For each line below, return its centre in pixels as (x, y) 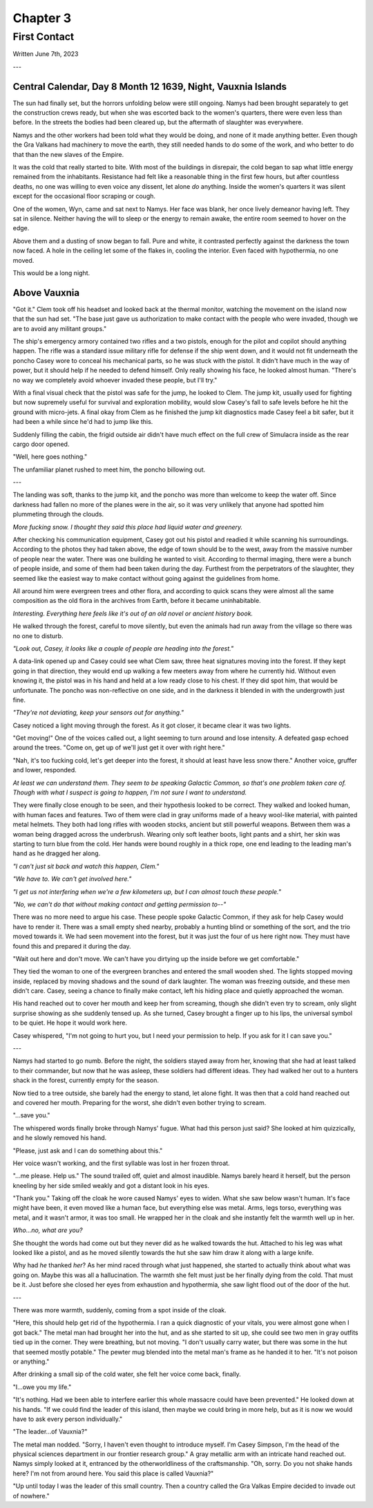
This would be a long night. (51, 272)
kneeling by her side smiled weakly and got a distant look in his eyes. (111, 1185)
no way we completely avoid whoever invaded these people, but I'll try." (115, 380)
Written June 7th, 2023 (46, 54)
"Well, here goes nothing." (50, 457)
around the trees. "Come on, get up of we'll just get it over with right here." (119, 747)
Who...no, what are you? (48, 1230)
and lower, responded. (45, 770)
